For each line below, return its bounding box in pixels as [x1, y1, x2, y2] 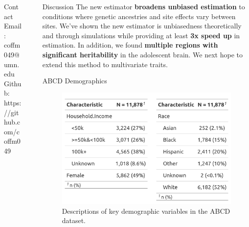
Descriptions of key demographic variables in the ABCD [62, 205, 230, 216]
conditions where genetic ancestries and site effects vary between [42, 11, 236, 21]
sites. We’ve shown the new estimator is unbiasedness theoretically [42, 21, 242, 31]
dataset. [62, 215, 86, 226]
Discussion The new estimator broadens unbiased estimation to [42, 1, 245, 11]
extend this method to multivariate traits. [42, 59, 168, 69]
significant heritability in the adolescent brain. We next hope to [42, 49, 243, 59]
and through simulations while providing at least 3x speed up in [42, 30, 240, 40]
